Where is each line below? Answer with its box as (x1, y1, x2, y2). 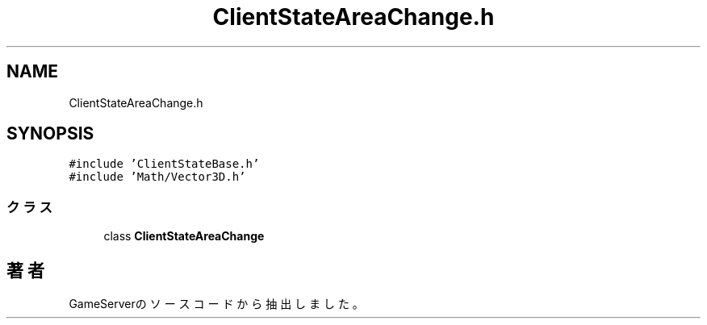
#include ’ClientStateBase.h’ (69, 157, 260, 171)
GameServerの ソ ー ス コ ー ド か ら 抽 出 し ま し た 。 (69, 297, 364, 311)
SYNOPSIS (6, 123, 94, 144)
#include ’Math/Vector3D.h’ (69, 170, 246, 184)
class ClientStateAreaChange (103, 229, 265, 244)
